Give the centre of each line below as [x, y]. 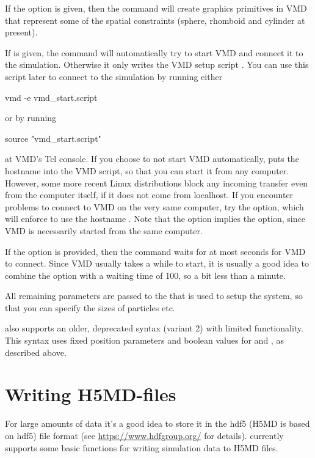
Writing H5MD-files [91, 394]
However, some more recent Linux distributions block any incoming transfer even [157, 183]
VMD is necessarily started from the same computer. [104, 230]
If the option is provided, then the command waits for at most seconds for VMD [155, 251]
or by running [31, 118]
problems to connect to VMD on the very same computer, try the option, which [154, 206]
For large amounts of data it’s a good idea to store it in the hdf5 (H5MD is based [157, 423]
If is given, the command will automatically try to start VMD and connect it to [154, 52]
